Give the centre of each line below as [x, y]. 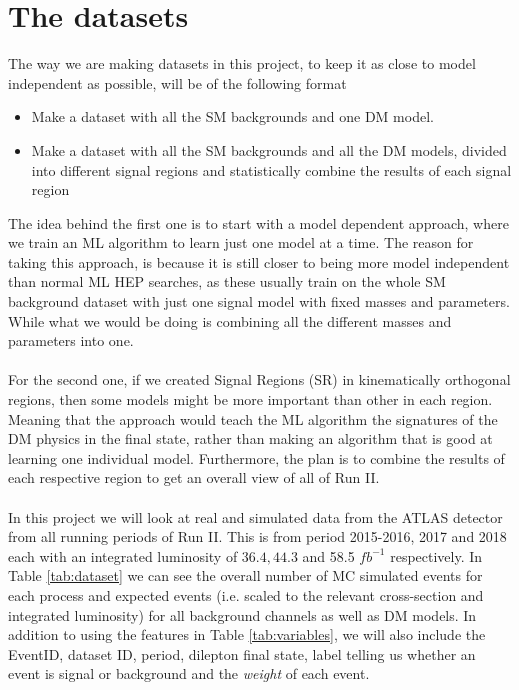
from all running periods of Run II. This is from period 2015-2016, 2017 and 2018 [257, 536]
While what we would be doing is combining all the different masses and [230, 320]
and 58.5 [328, 555]
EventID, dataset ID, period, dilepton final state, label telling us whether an [242, 653]
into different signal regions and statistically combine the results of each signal [271, 169]
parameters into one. [71, 340]
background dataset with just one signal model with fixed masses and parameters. [259, 301]
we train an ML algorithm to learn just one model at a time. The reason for [241, 242]
